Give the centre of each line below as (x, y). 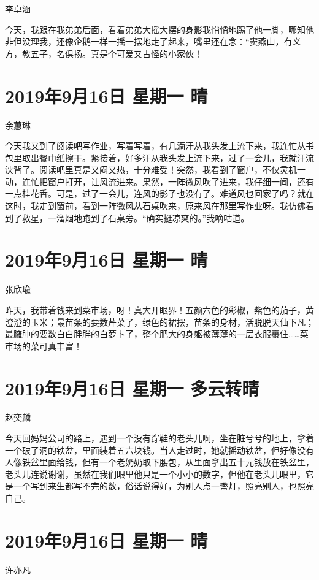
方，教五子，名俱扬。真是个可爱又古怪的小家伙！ (104, 53)
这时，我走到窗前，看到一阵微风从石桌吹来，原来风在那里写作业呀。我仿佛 (155, 206)
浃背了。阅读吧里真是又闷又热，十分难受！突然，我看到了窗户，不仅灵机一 (155, 170)
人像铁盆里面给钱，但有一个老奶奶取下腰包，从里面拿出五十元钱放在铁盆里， (159, 462)
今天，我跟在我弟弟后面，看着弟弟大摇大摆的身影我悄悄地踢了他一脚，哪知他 (159, 29)
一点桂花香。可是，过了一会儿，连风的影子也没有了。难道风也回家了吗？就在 (159, 193)
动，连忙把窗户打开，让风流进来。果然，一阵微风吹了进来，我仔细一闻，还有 (159, 181)
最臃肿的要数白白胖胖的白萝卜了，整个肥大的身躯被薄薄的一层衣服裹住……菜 (157, 334)
